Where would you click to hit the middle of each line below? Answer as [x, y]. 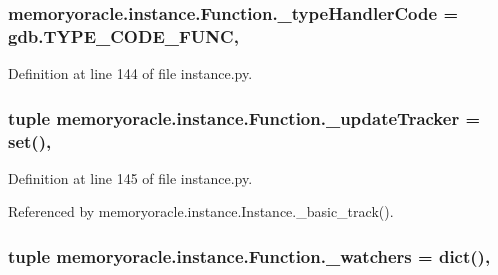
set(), [30, 140]
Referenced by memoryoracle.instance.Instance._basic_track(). [201, 211]
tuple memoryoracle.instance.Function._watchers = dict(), [249, 255]
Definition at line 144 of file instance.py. [130, 73]
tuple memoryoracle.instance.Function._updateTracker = [244, 117]
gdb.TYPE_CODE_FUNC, [123, 35]
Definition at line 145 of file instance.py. [130, 177]
